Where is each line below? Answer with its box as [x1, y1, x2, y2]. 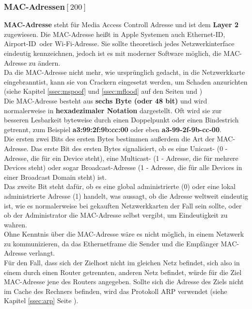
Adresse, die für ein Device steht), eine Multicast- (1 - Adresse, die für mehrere [4, 153, 238, 163]
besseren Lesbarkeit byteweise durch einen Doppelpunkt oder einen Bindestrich [4, 115, 239, 125]
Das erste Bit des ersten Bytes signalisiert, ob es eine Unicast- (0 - [31, 143, 228, 153]
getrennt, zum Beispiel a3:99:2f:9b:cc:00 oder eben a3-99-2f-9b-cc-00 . [4, 124, 221, 134]
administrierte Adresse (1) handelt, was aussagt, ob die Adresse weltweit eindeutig [4, 190, 248, 201]
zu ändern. [29, 57, 61, 68]
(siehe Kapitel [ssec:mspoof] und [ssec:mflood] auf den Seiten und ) [4, 86, 203, 96]
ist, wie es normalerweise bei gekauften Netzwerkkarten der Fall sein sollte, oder [4, 200, 242, 210]
